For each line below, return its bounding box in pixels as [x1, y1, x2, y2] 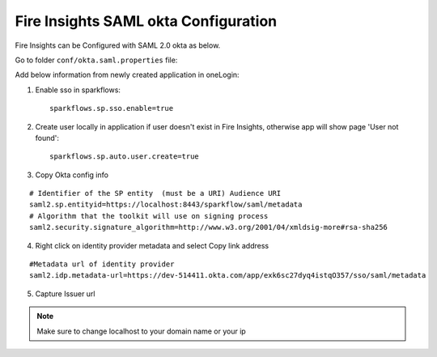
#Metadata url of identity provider [29, 260, 175, 269]
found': [35, 133, 60, 142]
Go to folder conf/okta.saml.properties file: [15, 55, 178, 65]
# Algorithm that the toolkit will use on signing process [29, 211, 269, 220]
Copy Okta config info [35, 170, 109, 180]
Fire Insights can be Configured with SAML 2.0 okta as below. [15, 40, 221, 50]
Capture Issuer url [35, 288, 96, 299]
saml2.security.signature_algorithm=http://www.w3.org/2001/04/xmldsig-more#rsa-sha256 [29, 223, 388, 232]
